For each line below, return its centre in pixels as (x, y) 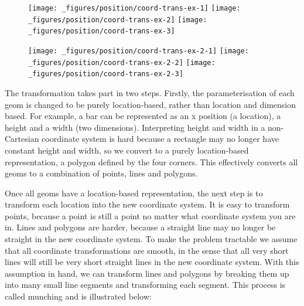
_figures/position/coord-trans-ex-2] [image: (118, 20)
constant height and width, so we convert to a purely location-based (127, 150)
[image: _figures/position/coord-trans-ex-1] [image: (134, 8)
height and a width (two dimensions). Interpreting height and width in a (135, 127)
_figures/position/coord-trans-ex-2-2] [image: (122, 62)
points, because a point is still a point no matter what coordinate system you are (150, 215)
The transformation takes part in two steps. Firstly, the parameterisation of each (150, 92)
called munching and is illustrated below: (78, 296)
